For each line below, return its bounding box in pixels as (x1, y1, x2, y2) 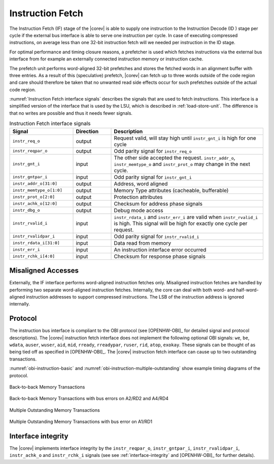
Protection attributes (114, 193, 163, 201)
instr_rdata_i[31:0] (12, 240, 60, 246)
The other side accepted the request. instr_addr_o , (114, 154, 235, 161)
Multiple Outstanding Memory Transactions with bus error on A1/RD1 (9, 419, 152, 425)
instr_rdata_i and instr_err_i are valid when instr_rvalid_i (114, 213, 258, 220)
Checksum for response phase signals (114, 253, 205, 260)
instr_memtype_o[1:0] (12, 188, 63, 193)
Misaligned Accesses (9, 267, 79, 275)
